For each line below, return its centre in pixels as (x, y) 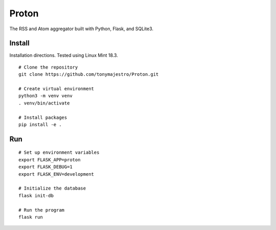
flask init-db (36, 195)
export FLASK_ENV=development (56, 174)
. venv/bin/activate (44, 103)
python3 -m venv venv (45, 96)
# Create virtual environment (56, 89)
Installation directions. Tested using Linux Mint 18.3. (64, 55)
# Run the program (42, 210)
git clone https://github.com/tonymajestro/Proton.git (89, 75)
